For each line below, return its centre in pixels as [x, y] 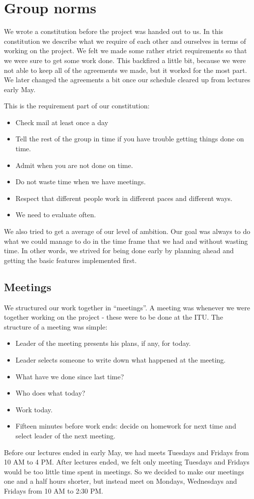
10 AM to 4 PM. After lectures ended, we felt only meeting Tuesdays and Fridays [127, 462]
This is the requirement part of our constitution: [77, 106]
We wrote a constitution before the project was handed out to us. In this [114, 31]
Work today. [34, 409]
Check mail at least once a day [62, 122]
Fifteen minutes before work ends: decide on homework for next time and [126, 426]
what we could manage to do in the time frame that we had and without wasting [126, 241]
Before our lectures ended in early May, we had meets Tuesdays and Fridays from [127, 452]
